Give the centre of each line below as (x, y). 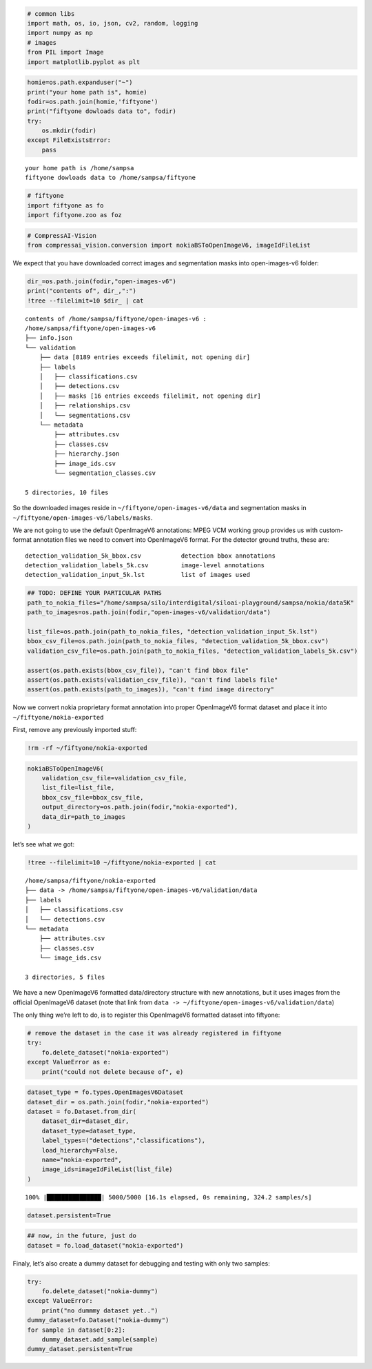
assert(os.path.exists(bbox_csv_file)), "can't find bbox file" (138, 670)
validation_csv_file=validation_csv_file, (114, 778)
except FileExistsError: (69, 140)
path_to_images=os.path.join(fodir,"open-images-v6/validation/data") (149, 612)
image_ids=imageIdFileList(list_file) (107, 1169)
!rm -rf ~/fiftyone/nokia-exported (87, 748)
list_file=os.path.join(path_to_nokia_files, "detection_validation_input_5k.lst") (173, 632)
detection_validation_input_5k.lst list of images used (138, 575)
